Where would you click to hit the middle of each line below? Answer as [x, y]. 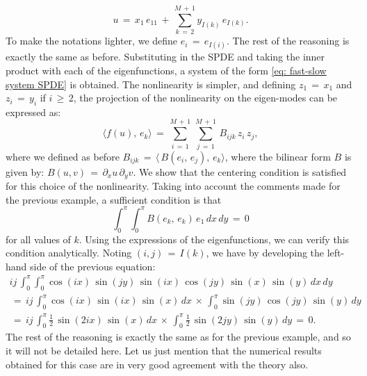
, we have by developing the [265, 253]
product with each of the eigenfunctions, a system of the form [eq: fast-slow [166, 70]
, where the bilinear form [278, 156]
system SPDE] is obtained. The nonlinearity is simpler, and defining [151, 84]
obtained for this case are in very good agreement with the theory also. [157, 364]
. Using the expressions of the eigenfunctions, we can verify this [214, 239]
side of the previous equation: [93, 266]
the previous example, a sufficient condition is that [114, 199]
